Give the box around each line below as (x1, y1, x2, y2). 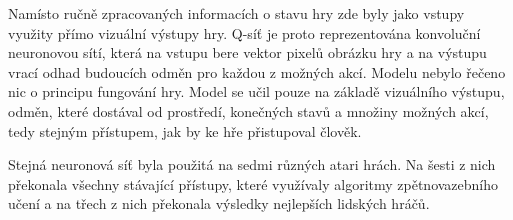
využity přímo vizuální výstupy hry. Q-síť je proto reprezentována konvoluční (8, 22, 481, 43)
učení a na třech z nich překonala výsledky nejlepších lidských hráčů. (8, 193, 430, 214)
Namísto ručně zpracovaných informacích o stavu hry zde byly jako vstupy (8, 3, 465, 23)
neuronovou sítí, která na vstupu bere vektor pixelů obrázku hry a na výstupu (8, 42, 487, 63)
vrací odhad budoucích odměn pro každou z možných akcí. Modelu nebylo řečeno (8, 61, 506, 82)
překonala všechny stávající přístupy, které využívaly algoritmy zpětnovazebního (8, 173, 499, 194)
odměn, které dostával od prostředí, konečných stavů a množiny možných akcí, (8, 100, 489, 121)
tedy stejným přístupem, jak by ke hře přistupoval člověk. (8, 120, 362, 141)
